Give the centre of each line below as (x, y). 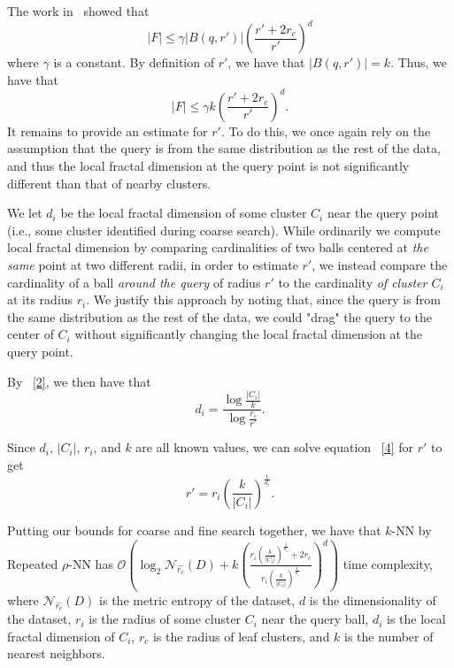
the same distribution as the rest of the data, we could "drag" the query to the (219, 316)
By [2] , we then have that (79, 381)
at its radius (40, 299)
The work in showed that (78, 11)
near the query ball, (315, 619)
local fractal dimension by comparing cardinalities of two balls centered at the (218, 247)
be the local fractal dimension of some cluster (184, 213)
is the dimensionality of (373, 599)
